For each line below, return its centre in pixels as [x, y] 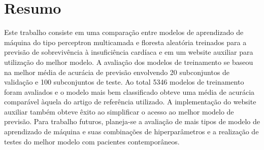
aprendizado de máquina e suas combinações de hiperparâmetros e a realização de [131, 132]
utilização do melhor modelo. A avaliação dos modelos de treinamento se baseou [129, 62]
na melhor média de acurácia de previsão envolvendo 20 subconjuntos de [117, 72]
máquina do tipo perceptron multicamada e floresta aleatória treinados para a [125, 42]
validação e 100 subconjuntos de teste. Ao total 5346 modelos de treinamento [124, 82]
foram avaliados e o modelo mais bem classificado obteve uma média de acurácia [129, 91]
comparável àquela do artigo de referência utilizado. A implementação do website [130, 102]
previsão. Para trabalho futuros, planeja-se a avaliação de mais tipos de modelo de [132, 121]
